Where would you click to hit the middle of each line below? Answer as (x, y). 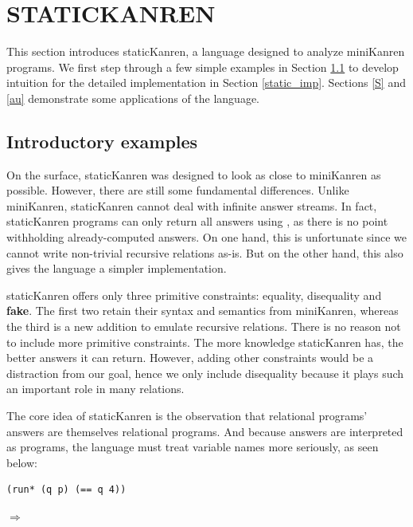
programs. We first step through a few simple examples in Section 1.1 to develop (203, 67)
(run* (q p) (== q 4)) (66, 490)
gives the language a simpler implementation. (117, 268)
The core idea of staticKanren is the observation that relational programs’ (187, 416)
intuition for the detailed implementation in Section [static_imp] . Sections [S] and (206, 83)
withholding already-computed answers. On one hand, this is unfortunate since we (206, 237)
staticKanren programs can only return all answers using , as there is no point (197, 221)
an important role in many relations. (95, 389)
